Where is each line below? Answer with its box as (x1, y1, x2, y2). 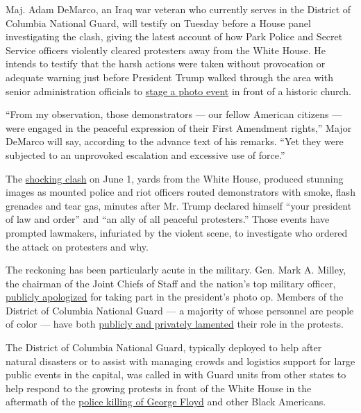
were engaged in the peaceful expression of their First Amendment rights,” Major (6, 120, 352, 135)
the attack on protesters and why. (6, 239, 149, 253)
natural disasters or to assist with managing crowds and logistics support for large (6, 353, 355, 368)
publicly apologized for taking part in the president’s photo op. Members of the (6, 289, 344, 304)
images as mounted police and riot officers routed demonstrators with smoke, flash (6, 185, 355, 199)
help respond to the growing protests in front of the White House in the (6, 380, 312, 395)
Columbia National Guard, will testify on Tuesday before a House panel (6, 15, 311, 30)
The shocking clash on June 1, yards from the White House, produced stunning (6, 171, 344, 185)
